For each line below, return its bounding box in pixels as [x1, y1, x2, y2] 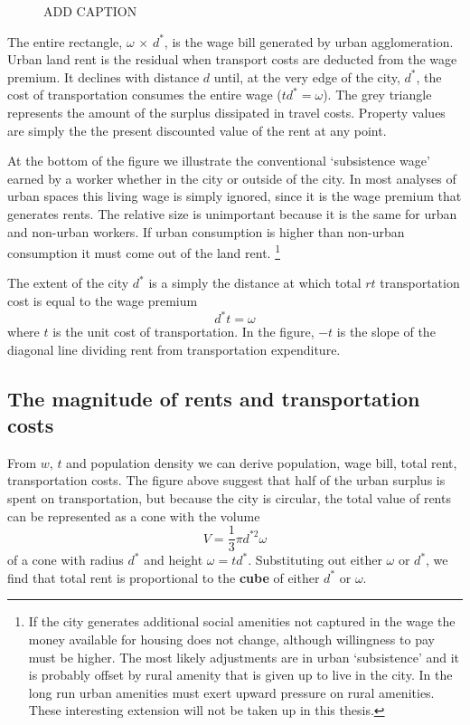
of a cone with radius [7, 550, 124, 569]
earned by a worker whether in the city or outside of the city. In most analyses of [7, 168, 456, 187]
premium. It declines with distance [7, 67, 200, 86]
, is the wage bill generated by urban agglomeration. [164, 32, 454, 51]
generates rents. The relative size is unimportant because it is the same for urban [7, 204, 457, 223]
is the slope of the [336, 322, 436, 341]
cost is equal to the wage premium [7, 291, 198, 310]
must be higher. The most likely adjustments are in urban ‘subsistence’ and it [28, 647, 460, 666]
